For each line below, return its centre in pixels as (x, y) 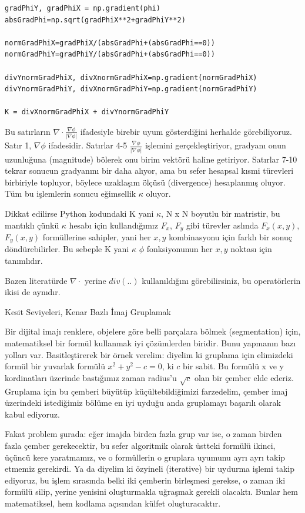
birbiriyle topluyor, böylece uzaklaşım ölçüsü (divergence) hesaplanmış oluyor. (145, 182)
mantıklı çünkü (32, 225)
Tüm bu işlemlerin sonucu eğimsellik (71, 193)
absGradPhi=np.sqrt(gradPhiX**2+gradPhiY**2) (95, 20)
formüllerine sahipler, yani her (97, 236)
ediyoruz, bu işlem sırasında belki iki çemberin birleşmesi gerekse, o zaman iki (145, 480)
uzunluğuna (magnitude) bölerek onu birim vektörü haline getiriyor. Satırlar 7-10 (151, 159)
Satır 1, (18, 145)
